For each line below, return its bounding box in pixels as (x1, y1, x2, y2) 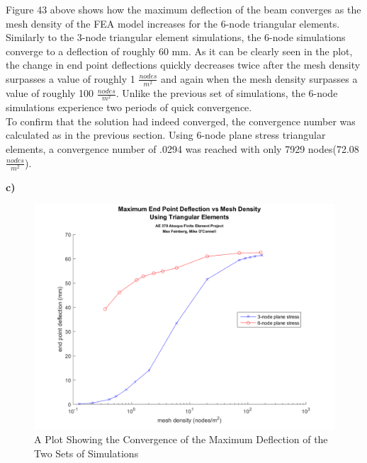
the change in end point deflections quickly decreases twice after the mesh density (6, 57, 361, 72)
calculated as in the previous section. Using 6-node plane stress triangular (6, 127, 326, 142)
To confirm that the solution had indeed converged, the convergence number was (6, 113, 356, 128)
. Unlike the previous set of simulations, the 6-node (115, 86, 338, 101)
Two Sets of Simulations (34, 445, 139, 460)
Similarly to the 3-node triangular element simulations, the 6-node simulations (6, 30, 346, 45)
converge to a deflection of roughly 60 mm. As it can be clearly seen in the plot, (6, 43, 353, 58)
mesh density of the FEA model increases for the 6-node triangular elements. (6, 16, 340, 30)
